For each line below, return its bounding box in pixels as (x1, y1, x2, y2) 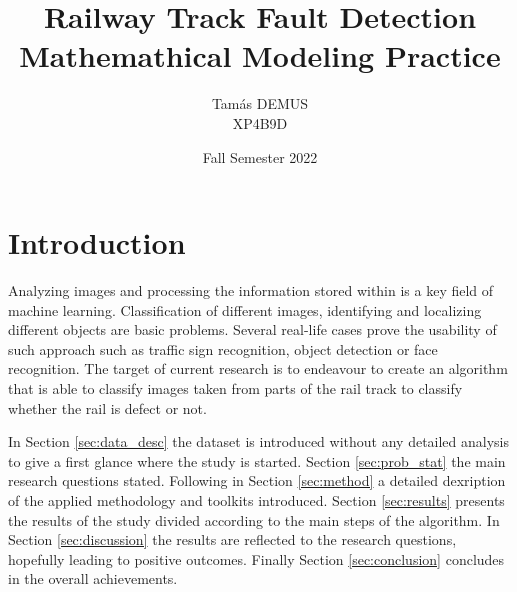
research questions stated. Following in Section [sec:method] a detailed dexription (8, 470, 506, 491)
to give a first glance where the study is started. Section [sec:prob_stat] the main (8, 450, 506, 471)
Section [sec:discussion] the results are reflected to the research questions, (8, 529, 457, 550)
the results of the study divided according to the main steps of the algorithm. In (8, 509, 500, 530)
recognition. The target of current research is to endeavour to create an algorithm (8, 358, 508, 379)
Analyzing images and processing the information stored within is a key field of (8, 280, 494, 301)
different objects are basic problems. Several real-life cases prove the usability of (8, 319, 497, 340)
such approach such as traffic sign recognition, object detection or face (8, 338, 438, 359)
